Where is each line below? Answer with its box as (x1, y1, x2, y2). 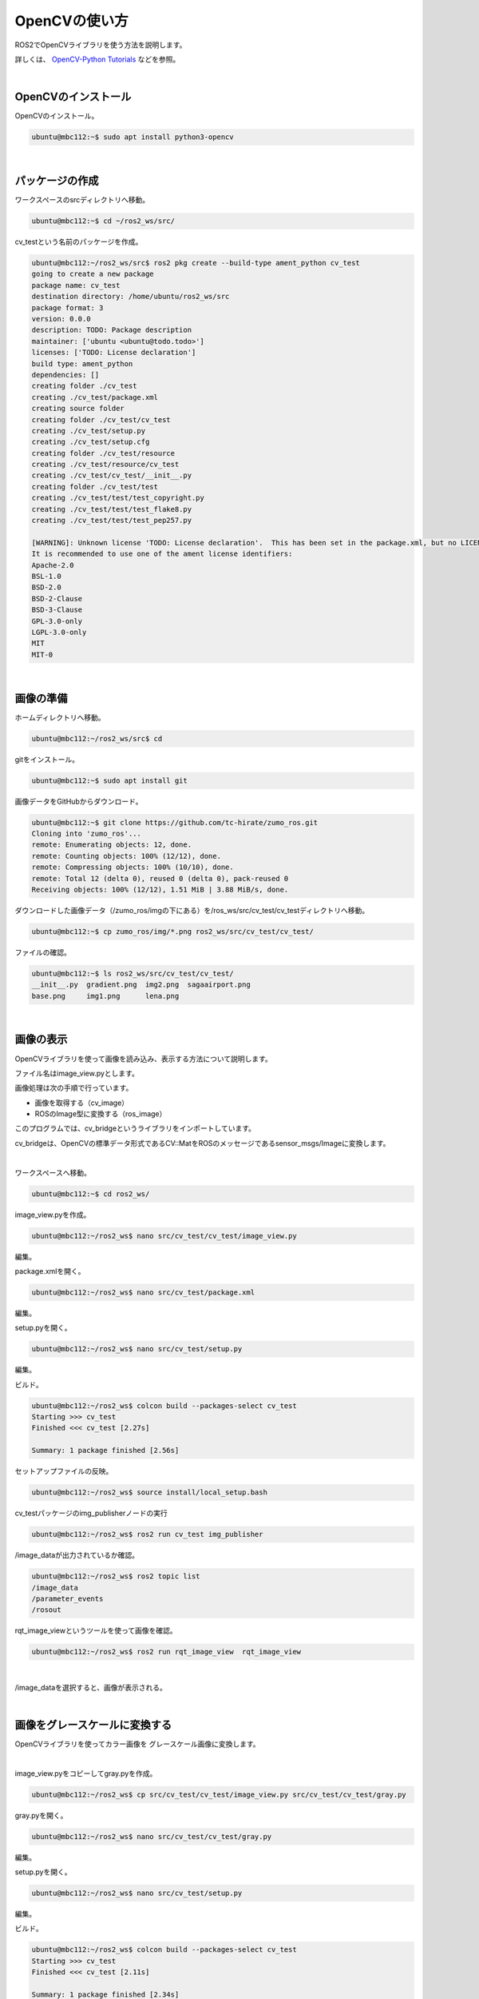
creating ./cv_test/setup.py (31, 426, 146, 435)
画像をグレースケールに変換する (14, 1718, 172, 1731)
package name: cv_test (31, 281, 121, 289)
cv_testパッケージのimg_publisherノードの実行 (14, 1508, 168, 1518)
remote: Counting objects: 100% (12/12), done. (31, 852, 221, 860)
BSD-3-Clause (31, 605, 83, 615)
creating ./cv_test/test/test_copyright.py (31, 493, 205, 503)
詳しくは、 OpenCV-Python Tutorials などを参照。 (14, 54, 180, 64)
